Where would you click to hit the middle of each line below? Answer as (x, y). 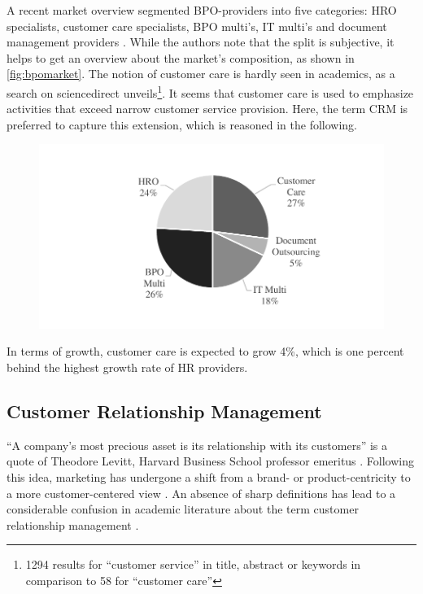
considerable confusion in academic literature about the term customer (183, 509)
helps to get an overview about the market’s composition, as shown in (181, 57)
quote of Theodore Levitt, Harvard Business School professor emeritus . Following (211, 461)
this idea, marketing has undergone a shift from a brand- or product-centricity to (209, 476)
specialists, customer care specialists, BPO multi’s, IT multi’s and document (197, 26)
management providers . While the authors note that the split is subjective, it (201, 42)
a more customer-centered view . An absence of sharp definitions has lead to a (201, 493)
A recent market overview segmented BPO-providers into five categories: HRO (202, 10)
